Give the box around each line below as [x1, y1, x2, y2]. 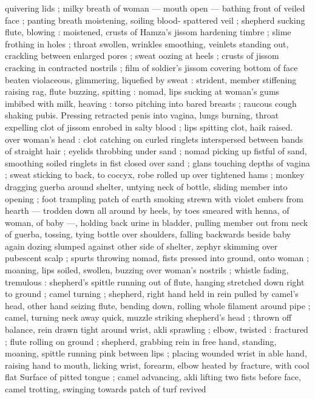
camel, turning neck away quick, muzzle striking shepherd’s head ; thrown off [5, 311, 292, 324]
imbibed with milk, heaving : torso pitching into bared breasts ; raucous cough [5, 97, 297, 109]
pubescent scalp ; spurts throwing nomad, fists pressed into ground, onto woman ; [5, 251, 309, 264]
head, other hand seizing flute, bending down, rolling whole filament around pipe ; [5, 299, 311, 312]
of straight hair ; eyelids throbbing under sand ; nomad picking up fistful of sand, [5, 145, 307, 157]
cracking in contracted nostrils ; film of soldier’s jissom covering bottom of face [5, 61, 298, 73]
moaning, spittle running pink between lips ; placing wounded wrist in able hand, [5, 347, 307, 360]
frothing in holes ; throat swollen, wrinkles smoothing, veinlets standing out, [5, 37, 289, 50]
